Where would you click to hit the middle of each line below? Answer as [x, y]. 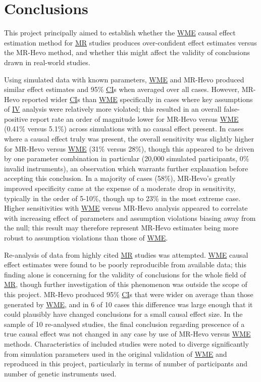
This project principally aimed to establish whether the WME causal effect [120, 33]
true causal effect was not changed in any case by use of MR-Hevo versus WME [127, 334]
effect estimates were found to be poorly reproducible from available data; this [125, 265]
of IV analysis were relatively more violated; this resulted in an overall [113, 109]
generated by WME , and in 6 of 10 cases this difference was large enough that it [128, 304]
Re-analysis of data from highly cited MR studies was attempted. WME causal [126, 254]
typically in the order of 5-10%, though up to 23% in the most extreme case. [122, 198]
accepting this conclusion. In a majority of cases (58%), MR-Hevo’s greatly [120, 178]
